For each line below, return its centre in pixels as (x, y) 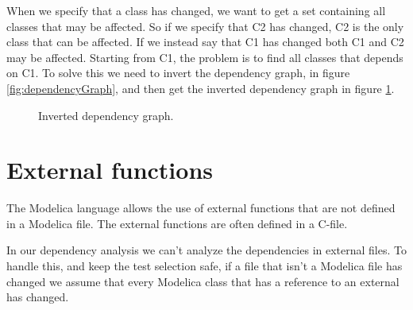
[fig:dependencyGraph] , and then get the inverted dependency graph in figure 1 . (201, 88)
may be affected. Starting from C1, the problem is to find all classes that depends (205, 57)
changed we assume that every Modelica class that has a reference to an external (203, 281)
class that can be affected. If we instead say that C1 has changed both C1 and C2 (205, 42)
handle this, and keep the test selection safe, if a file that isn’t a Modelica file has (205, 266)
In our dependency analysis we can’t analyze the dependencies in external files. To (206, 250)
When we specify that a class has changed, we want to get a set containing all (196, 10)
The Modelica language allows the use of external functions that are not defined (201, 208)
